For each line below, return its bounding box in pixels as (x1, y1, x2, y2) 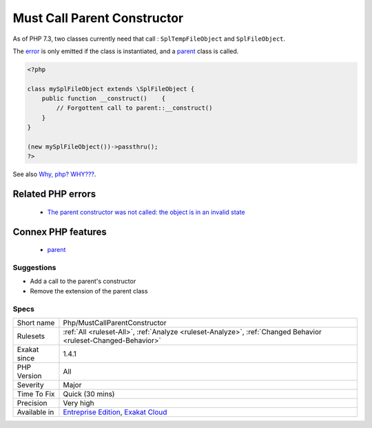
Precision (17, 398, 48, 407)
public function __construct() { (41, 95, 165, 103)
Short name (17, 318, 55, 327)
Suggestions (12, 263, 56, 272)
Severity (17, 380, 44, 389)
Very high (63, 398, 94, 407)
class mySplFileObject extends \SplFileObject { (27, 85, 195, 93)
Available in (17, 407, 54, 417)
